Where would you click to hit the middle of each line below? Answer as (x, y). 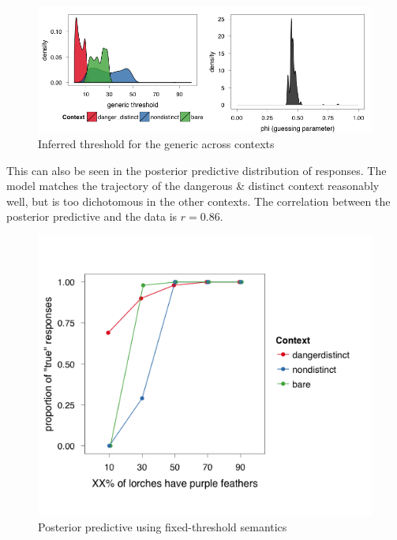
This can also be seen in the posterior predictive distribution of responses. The (197, 170)
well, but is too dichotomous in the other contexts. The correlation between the (198, 201)
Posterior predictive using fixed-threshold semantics (163, 526)
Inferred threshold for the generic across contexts (156, 143)
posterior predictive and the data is (92, 216)
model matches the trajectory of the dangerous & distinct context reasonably (193, 186)
